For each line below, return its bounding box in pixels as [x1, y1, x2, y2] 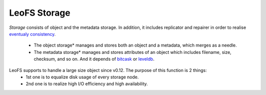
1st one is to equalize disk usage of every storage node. [26, 74, 139, 80]
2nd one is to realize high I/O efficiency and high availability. [26, 81, 148, 87]
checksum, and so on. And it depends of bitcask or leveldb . [33, 56, 155, 62]
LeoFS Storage [9, 7, 71, 18]
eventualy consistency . [9, 31, 56, 37]
